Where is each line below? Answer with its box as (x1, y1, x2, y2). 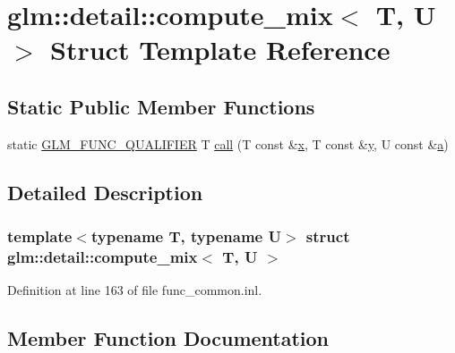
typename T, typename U (90, 225, 281, 248)
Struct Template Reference (50, 31, 391, 68)
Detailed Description (7, 178, 203, 206)
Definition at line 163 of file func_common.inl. (7, 281, 262, 299)
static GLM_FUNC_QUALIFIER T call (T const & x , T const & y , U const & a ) (7, 134, 449, 153)
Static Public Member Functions (7, 92, 315, 120)
